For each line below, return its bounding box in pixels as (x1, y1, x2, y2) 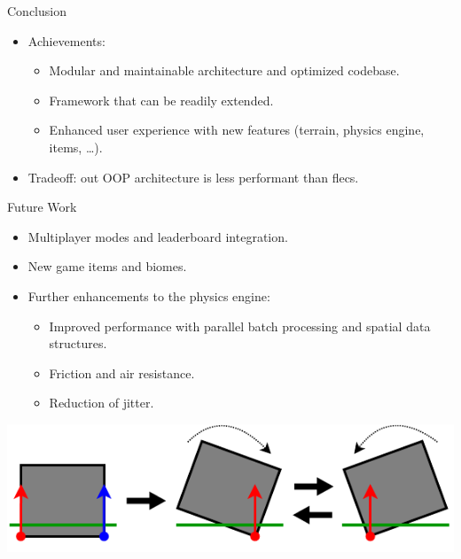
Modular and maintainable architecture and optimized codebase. (49, 61, 400, 80)
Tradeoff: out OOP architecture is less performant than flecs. (27, 167, 359, 186)
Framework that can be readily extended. (49, 90, 274, 109)
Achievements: (27, 31, 105, 50)
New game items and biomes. (27, 257, 187, 276)
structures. (49, 334, 107, 353)
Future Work (7, 198, 77, 216)
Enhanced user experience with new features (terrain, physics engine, (49, 120, 425, 139)
